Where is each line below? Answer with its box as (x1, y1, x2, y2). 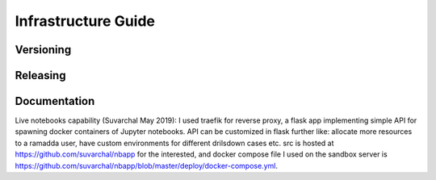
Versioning (15, 43, 72, 57)
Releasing (15, 69, 66, 82)
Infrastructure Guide (15, 12, 156, 30)
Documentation (15, 94, 95, 108)
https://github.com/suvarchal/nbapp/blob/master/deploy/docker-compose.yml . (15, 161, 279, 170)
